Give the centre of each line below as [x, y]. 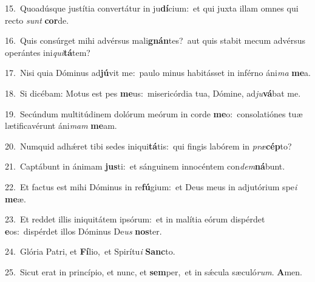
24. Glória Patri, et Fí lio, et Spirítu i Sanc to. [90, 251]
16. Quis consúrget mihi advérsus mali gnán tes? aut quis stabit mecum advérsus [155, 40]
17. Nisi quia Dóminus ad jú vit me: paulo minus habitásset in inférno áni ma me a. [158, 73]
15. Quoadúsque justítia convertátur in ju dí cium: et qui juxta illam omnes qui [152, 8]
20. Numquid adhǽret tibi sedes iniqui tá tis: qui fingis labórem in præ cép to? [148, 146]
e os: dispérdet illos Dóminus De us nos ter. [83, 231]
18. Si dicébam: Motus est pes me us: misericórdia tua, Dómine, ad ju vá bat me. [153, 93]
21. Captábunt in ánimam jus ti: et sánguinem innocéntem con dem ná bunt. [145, 166]
